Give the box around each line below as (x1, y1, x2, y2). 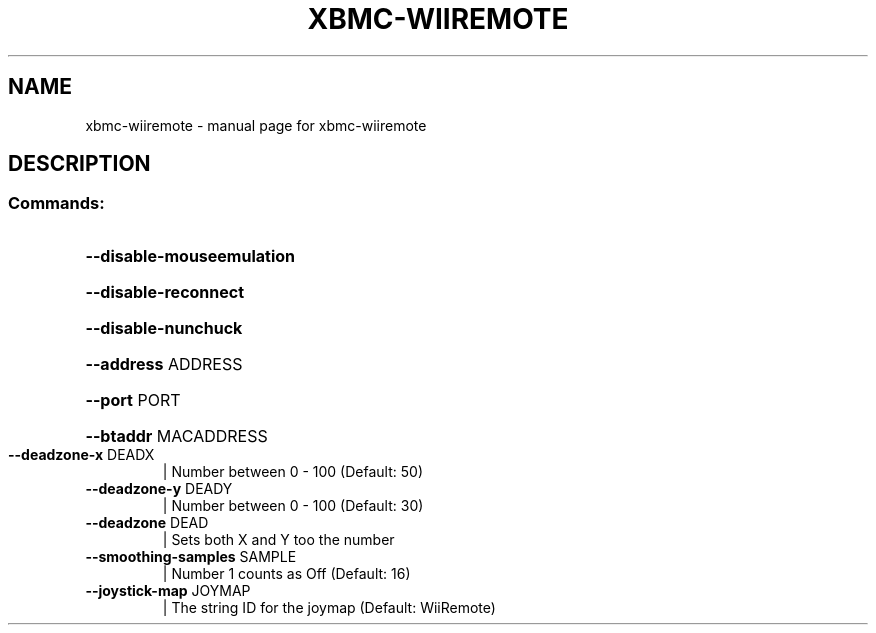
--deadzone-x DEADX (8, 445, 155, 463)
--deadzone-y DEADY (85, 479, 233, 497)
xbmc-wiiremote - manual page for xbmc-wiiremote (85, 116, 427, 134)
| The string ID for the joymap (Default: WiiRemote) (162, 598, 496, 616)
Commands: (8, 193, 105, 214)
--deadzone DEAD (85, 513, 209, 531)
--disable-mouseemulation (85, 245, 296, 266)
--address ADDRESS (85, 353, 243, 374)
